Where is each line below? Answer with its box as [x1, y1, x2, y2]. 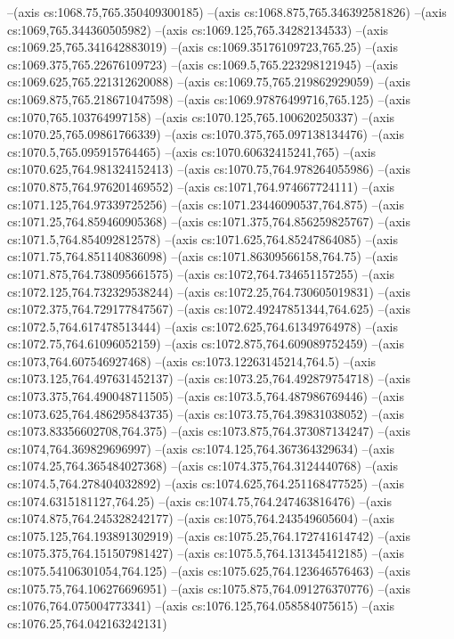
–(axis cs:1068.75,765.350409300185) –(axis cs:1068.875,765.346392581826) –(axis [7, 3, 447, 20]
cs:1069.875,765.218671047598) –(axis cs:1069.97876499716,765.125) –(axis [7, 89, 410, 108]
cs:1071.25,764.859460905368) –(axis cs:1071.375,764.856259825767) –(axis [7, 212, 410, 231]
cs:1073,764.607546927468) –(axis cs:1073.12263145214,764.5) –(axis [7, 351, 377, 370]
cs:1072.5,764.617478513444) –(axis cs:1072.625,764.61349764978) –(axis [7, 316, 398, 335]
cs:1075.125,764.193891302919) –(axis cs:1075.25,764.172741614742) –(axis [7, 526, 410, 545]
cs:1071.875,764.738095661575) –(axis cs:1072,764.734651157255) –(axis [7, 264, 395, 283]
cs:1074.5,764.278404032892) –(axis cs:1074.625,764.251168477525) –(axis [7, 474, 404, 493]
